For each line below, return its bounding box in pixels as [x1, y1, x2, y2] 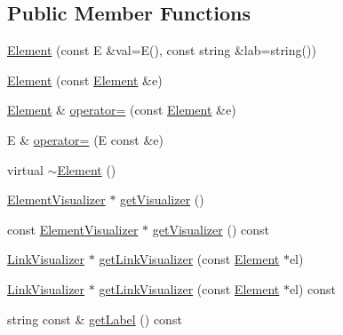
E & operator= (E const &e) [7, 130, 164, 148]
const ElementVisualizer [7, 219, 139, 238]
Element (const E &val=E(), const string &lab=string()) [7, 41, 316, 60]
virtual [7, 160, 44, 179]
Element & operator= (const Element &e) [7, 100, 236, 119]
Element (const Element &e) [7, 70, 163, 89]
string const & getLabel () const [7, 309, 182, 328]
